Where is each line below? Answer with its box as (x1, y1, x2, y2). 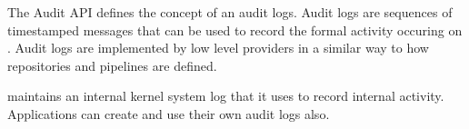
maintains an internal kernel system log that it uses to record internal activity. (7, 86, 444, 105)
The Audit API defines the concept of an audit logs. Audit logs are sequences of (7, 3, 453, 21)
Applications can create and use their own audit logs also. (7, 104, 330, 123)
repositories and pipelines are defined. (7, 55, 217, 74)
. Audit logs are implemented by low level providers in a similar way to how (7, 38, 429, 57)
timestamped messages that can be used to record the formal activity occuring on (7, 20, 463, 39)
